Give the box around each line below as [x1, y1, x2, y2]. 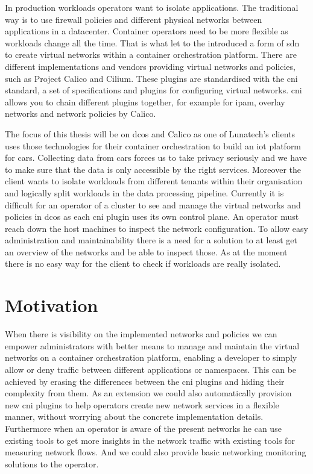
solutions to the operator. [5, 457, 99, 470]
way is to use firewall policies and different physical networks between [5, 13, 262, 25]
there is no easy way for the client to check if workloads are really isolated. [5, 257, 281, 270]
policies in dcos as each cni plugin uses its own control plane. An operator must [5, 210, 299, 223]
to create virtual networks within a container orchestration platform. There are [5, 48, 297, 61]
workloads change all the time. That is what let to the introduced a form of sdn [5, 36, 300, 49]
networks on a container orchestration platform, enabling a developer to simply [5, 351, 297, 364]
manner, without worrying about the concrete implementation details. [5, 410, 264, 423]
